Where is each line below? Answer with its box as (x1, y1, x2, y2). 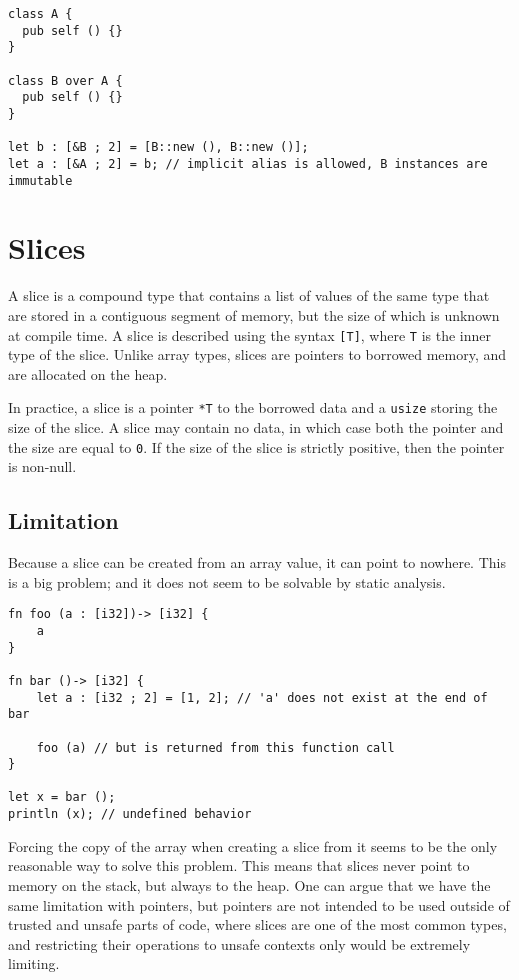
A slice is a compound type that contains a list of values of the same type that (8, 285, 490, 306)
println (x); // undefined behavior (8, 807, 252, 822)
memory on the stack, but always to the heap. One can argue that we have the (8, 874, 491, 895)
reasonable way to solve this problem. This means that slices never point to (8, 855, 470, 876)
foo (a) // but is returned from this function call (36, 740, 395, 755)
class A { (8, 7, 73, 21)
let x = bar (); (8, 790, 116, 805)
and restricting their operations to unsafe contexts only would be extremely (8, 933, 471, 954)
